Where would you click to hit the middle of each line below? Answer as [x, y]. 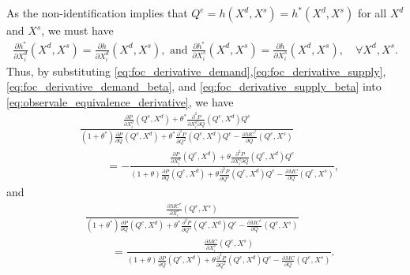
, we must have [77, 30]
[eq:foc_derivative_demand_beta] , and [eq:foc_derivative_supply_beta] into [194, 86]
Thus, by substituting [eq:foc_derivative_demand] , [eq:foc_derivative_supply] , [196, 71]
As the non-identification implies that [97, 13]
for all [372, 13]
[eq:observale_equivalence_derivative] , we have [120, 101]
